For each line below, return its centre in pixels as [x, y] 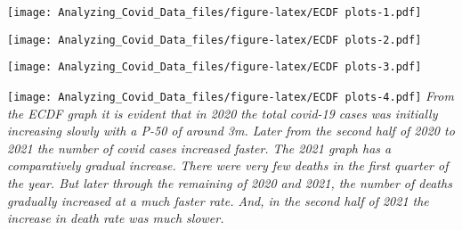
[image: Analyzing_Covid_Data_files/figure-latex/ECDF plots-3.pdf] [215, 67]
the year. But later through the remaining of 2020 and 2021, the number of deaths [230, 183]
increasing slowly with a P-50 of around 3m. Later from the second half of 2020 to [231, 131]
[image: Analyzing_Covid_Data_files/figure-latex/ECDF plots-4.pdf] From [231, 95]
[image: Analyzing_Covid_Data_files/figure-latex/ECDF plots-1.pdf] [215, 12]
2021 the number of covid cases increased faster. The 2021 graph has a [199, 148]
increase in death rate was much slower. [116, 218]
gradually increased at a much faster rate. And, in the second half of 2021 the [218, 200]
